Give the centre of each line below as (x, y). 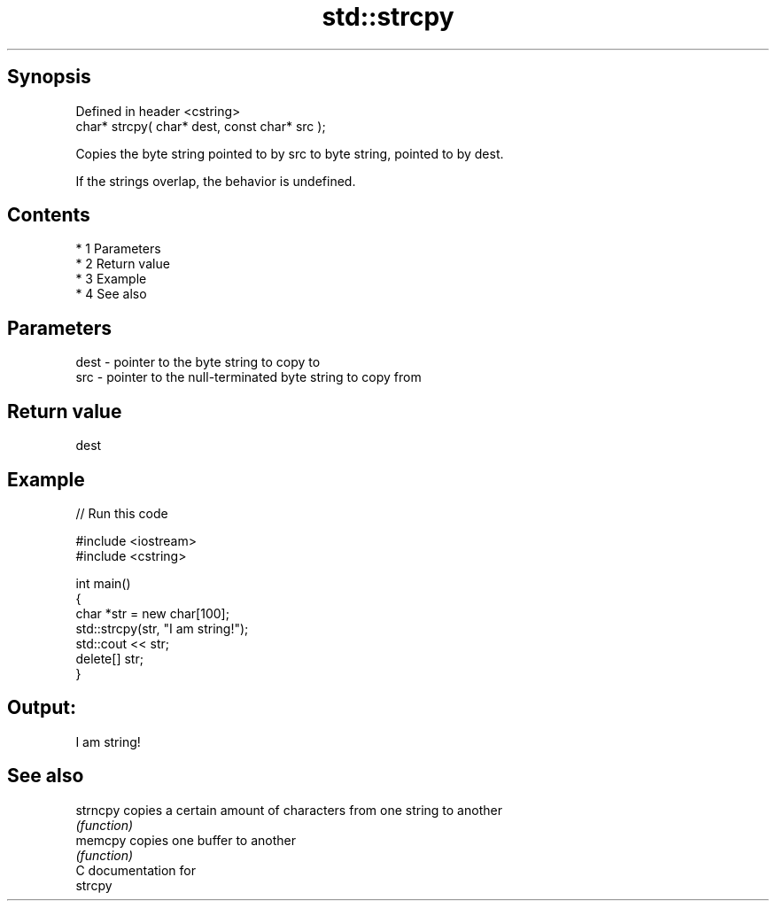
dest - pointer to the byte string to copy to (198, 362)
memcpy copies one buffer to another (186, 840)
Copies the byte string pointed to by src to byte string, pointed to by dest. (290, 153)
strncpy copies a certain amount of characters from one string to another (289, 810)
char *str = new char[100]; (152, 613)
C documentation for (136, 870)
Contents (49, 215)
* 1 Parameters (118, 249)
